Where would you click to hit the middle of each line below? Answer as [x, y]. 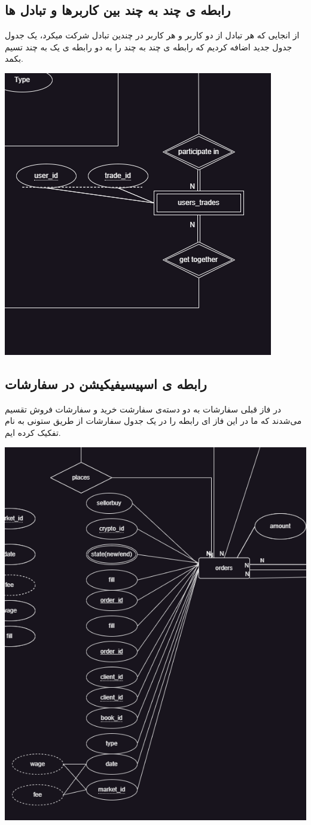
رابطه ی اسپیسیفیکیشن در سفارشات [106, 383]
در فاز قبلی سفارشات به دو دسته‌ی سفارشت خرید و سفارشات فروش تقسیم [143, 409]
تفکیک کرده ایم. [33, 432]
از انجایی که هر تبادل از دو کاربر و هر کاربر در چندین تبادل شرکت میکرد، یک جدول [152, 35]
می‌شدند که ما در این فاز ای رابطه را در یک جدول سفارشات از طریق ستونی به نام [153, 421]
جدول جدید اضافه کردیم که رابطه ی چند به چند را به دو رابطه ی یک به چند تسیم [149, 46]
